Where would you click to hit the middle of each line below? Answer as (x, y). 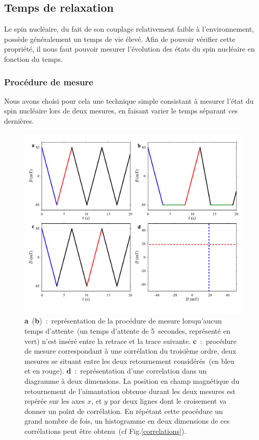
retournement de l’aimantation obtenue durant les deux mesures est (130, 391)
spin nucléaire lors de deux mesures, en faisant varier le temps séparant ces (121, 111)
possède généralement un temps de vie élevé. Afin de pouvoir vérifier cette (120, 39)
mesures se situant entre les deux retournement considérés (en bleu (129, 361)
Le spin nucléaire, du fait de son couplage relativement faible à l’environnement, (129, 29)
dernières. (19, 120)
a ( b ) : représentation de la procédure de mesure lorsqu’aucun (123, 321)
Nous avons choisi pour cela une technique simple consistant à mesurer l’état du (129, 100)
